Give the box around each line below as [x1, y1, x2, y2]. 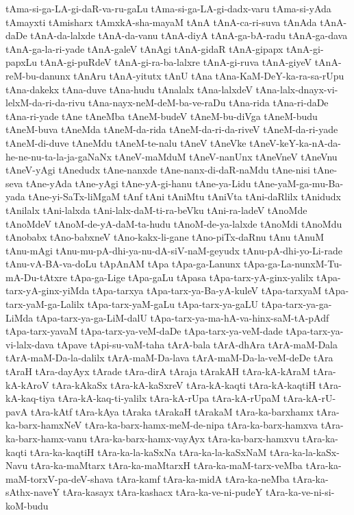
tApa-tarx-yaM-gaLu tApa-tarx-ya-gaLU [87, 297, 258, 311]
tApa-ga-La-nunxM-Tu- [243, 256, 342, 271]
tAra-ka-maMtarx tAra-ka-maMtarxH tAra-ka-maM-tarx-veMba [30, 458, 303, 472]
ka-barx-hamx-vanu [5, 431, 87, 445]
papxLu [5, 55, 38, 69]
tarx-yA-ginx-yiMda [5, 283, 90, 298]
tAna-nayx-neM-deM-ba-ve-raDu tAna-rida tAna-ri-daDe [88, 95, 329, 110]
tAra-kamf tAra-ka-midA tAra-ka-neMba [116, 471, 290, 486]
